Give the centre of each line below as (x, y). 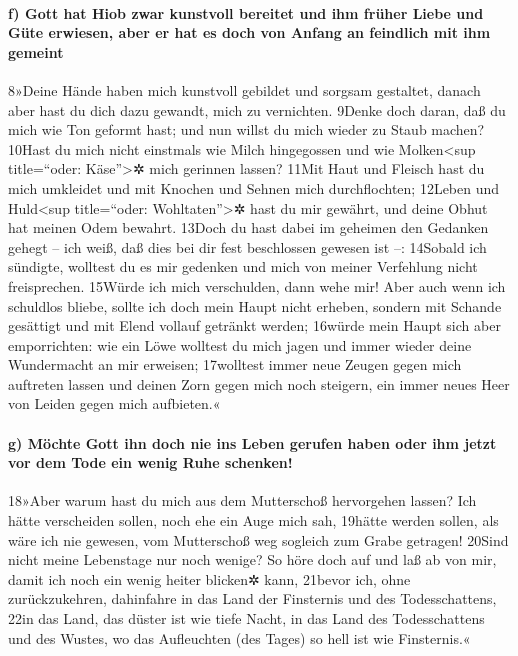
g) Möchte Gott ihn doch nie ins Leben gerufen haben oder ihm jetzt (252, 442)
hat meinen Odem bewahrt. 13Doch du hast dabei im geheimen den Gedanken (248, 227)
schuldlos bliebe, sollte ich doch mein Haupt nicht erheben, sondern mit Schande (255, 305)
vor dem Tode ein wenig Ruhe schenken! (150, 462)
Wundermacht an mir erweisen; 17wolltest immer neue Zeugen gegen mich (235, 364)
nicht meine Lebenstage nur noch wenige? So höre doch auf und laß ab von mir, (252, 559)
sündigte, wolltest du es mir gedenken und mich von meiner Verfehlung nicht (243, 266)
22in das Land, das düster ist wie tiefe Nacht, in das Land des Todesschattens (246, 618)
